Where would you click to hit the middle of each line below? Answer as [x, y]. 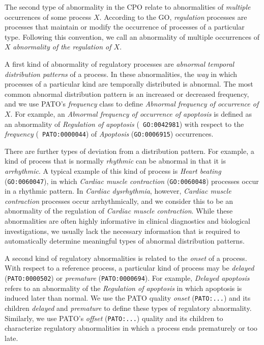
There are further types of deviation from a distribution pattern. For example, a [129, 151]
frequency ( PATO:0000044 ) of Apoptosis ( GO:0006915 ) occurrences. [109, 134]
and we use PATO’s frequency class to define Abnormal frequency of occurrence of [132, 104]
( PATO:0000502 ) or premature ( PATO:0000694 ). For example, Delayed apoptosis [127, 278]
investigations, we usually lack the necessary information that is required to [122, 231]
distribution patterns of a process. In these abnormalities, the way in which [121, 74]
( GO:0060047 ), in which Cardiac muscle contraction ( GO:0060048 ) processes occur [132, 181]
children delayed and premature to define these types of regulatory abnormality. [128, 308]
